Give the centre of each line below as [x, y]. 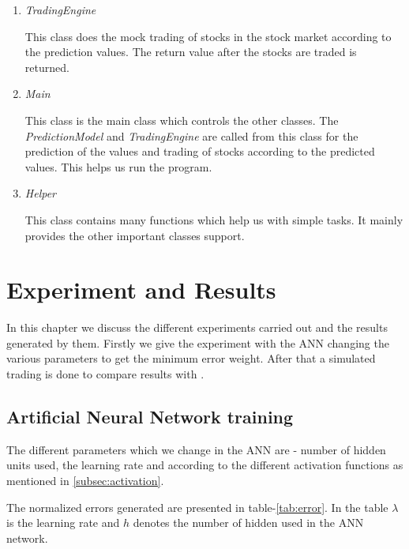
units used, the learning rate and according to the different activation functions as [205, 465]
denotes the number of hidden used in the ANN [248, 523]
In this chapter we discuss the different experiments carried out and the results [197, 327]
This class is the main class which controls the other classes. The [182, 120]
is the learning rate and [63, 523]
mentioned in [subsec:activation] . [85, 481]
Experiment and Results [141, 290]
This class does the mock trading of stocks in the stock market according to [208, 36]
